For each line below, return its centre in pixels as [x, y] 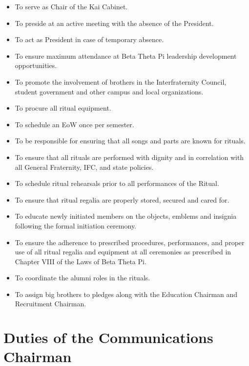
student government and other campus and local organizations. [109, 91]
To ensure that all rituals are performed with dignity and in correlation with [129, 157]
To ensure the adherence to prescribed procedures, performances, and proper [130, 242]
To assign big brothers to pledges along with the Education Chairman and [126, 294]
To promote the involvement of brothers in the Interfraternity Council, [121, 81]
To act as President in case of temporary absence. [89, 39]
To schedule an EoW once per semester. [74, 124]
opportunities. [36, 65]
